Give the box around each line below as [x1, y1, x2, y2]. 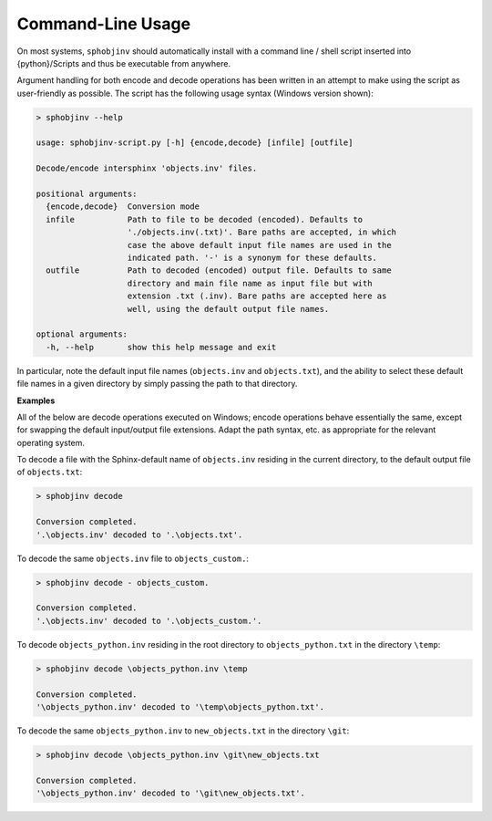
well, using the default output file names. [127, 304, 330, 314]
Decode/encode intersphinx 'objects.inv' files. [36, 163, 258, 173]
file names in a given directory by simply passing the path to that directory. [16, 379, 298, 390]
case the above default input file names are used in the [127, 240, 392, 250]
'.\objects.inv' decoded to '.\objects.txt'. [36, 529, 243, 540]
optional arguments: [36, 329, 128, 339]
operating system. [16, 437, 86, 448]
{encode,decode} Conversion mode [46, 202, 200, 212]
